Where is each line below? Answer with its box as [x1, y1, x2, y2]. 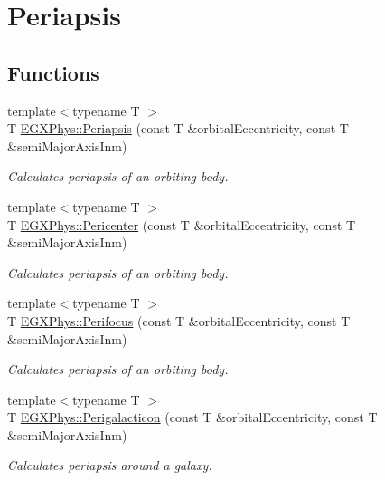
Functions [7, 58, 99, 86]
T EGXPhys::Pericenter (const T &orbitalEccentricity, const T [7, 215, 356, 234]
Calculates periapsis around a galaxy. [7, 456, 212, 475]
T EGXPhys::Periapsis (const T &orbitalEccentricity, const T [7, 119, 349, 138]
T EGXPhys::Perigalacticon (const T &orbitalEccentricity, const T [7, 408, 378, 427]
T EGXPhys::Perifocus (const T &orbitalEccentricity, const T [7, 311, 351, 330]
